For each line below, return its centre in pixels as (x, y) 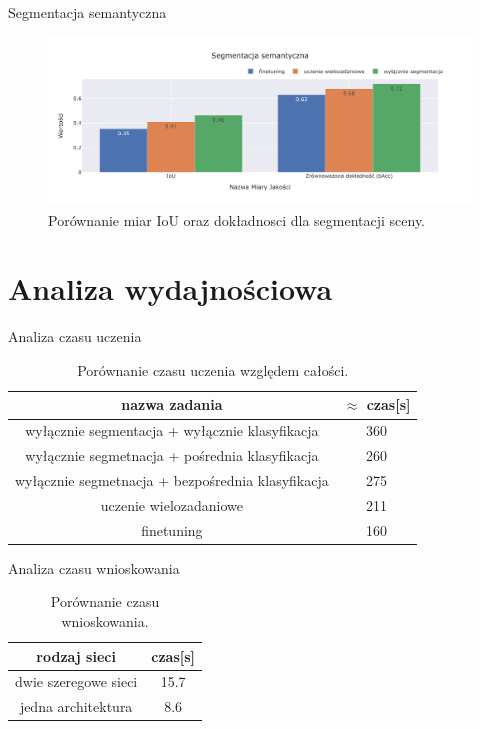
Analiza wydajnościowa (170, 288)
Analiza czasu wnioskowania (94, 567)
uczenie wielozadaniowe (172, 504)
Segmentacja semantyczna (87, 12)
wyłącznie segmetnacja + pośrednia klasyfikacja (172, 455)
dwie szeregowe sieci (76, 681)
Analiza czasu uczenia (75, 336)
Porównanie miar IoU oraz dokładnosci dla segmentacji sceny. (237, 219)
